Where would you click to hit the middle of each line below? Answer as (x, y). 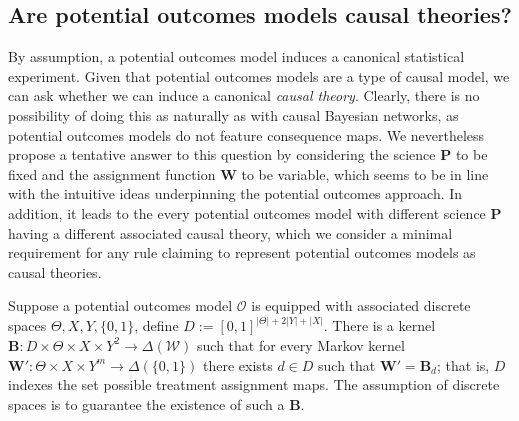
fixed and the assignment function (112, 173)
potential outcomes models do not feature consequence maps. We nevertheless (246, 134)
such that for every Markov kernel (301, 344)
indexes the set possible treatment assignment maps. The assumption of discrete (254, 384)
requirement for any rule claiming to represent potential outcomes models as (242, 252)
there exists (237, 364)
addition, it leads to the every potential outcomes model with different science (247, 212)
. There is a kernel (379, 325)
